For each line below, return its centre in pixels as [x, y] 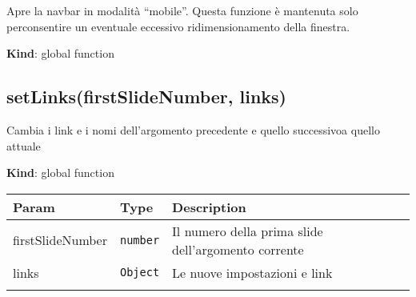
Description [209, 207]
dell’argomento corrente [238, 249]
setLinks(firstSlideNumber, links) [147, 96]
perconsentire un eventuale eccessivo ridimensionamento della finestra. [178, 26]
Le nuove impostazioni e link [252, 272]
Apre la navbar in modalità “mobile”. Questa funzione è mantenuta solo [182, 10]
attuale [24, 145]
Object [140, 273]
